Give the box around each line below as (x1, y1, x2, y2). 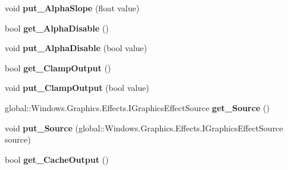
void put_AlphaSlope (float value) (5, 2, 140, 14)
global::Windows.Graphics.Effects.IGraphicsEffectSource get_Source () (5, 101, 270, 114)
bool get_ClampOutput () (5, 61, 111, 74)
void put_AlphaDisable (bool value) (5, 42, 147, 54)
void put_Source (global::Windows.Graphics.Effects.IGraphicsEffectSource (5, 121, 283, 134)
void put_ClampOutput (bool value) (5, 81, 149, 94)
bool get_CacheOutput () (5, 153, 109, 165)
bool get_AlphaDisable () (5, 21, 109, 34)
